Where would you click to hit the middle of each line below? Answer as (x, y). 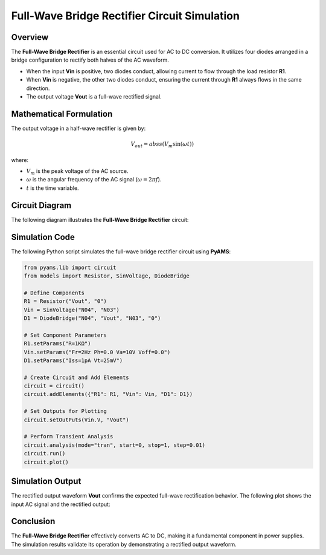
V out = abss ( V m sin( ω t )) (162, 145)
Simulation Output (46, 482)
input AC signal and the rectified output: (61, 504)
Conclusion (33, 521)
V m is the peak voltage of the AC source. (77, 172)
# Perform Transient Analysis (69, 437)
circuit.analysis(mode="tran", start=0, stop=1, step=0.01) (115, 445)
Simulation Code (43, 237)
